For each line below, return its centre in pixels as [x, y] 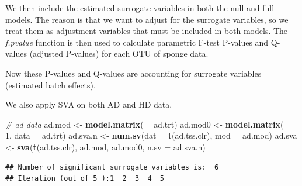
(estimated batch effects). [51, 85]
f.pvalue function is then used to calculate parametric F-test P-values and [137, 42]
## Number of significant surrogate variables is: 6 [112, 167]
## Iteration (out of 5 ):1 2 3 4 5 [85, 179]
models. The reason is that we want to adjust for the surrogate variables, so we [147, 19]
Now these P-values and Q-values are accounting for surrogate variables [133, 73]
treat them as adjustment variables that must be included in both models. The [147, 31]
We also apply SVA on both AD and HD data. [89, 104]
